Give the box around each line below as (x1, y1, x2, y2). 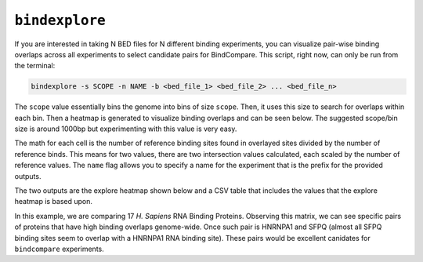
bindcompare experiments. (14, 244, 105, 253)
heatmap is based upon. (14, 197, 93, 206)
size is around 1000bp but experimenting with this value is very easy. (14, 124, 237, 133)
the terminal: (14, 61, 56, 71)
